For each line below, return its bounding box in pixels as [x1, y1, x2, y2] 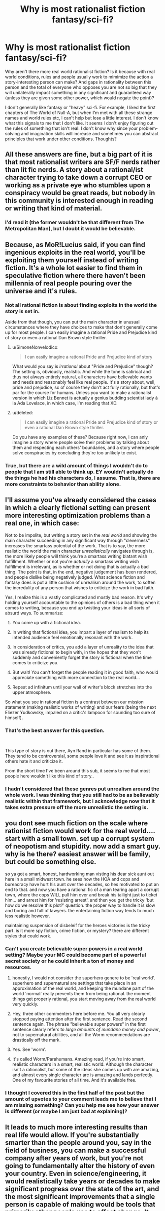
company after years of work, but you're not [5, 1154, 144, 1163]
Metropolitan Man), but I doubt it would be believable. [5, 225, 136, 232]
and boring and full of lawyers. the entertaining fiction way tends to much [5, 907, 154, 913]
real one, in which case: [5, 519, 80, 527]
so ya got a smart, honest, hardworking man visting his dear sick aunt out [5, 871, 154, 877]
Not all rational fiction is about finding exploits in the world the [5, 301, 157, 308]
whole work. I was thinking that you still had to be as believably [5, 791, 159, 798]
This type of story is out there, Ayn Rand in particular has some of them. [5, 747, 151, 754]
